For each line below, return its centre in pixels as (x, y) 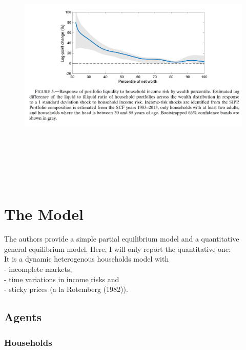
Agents (23, 317)
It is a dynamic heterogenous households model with (87, 259)
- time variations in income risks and (62, 279)
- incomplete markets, (38, 269)
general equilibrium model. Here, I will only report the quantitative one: (118, 248)
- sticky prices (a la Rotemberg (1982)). (66, 289)
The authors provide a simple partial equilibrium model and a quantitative (122, 239)
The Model (44, 214)
